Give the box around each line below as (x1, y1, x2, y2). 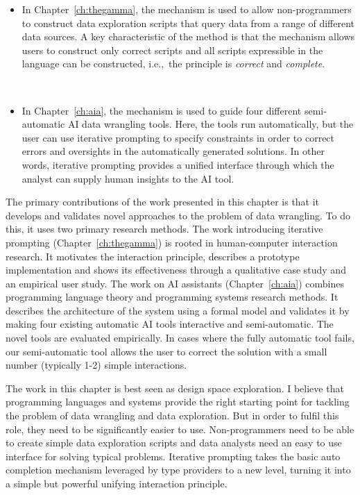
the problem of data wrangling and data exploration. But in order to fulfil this (6, 408, 339, 423)
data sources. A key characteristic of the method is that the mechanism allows (22, 29, 355, 44)
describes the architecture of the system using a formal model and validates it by (6, 303, 350, 317)
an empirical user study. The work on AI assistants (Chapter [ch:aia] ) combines (6, 276, 344, 290)
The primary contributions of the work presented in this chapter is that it (6, 194, 320, 209)
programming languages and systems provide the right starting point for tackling (6, 394, 350, 409)
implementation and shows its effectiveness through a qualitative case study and (6, 262, 346, 277)
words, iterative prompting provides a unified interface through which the (22, 157, 334, 171)
